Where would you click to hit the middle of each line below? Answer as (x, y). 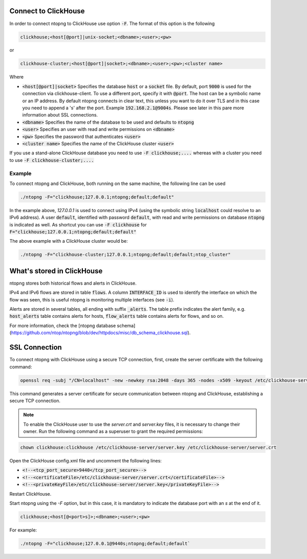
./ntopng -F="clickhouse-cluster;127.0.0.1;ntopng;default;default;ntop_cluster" (126, 255)
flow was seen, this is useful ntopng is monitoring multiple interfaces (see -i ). (92, 299)
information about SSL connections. (60, 115)
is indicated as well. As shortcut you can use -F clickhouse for (78, 224)
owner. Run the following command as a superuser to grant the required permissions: (113, 431)
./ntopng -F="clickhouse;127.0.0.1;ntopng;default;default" (97, 197)
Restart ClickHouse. (30, 494)
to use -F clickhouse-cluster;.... (52, 160)
